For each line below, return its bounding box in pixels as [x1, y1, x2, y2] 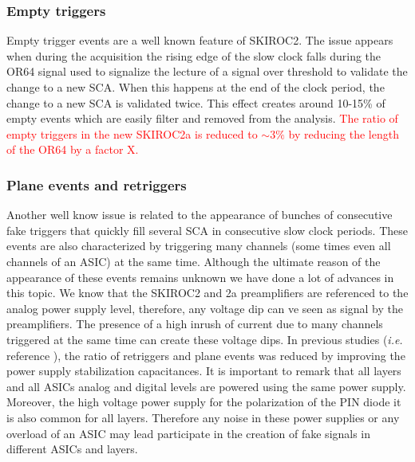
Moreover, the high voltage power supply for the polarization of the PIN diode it [6, 393, 401, 410]
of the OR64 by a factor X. [6, 141, 139, 158]
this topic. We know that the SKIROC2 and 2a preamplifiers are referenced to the [6, 284, 409, 301]
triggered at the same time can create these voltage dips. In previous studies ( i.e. [6, 331, 403, 347]
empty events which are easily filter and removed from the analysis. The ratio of [6, 110, 398, 127]
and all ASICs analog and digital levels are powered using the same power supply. [6, 378, 406, 394]
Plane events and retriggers [6, 174, 187, 194]
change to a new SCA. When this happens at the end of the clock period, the [6, 79, 385, 95]
